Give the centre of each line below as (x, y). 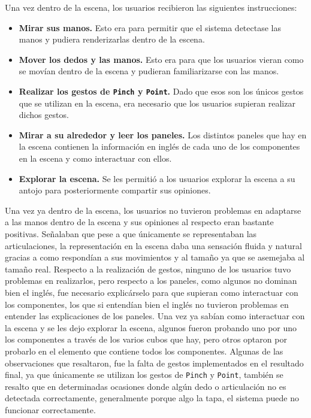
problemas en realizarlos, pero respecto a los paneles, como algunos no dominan (151, 281)
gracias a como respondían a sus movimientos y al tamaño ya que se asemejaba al (155, 257)
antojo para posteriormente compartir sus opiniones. (115, 190)
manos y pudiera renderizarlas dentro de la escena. (112, 39)
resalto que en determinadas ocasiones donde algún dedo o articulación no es (146, 386)
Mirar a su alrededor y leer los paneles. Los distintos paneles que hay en (163, 134)
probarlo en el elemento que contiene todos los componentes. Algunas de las (144, 351)
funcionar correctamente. (50, 409)
